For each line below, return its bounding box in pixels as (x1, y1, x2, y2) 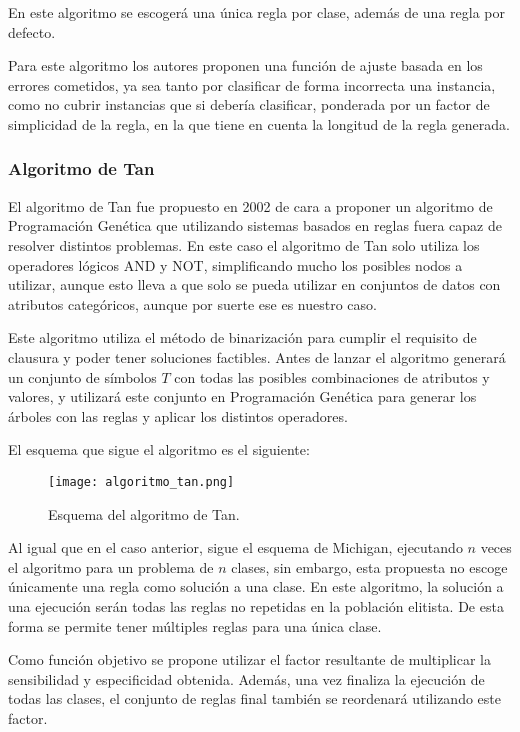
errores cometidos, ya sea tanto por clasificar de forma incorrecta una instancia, (8, 74, 496, 95)
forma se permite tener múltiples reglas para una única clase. (8, 615, 382, 636)
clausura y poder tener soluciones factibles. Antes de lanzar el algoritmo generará (8, 346, 506, 367)
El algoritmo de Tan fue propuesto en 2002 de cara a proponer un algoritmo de (8, 195, 493, 216)
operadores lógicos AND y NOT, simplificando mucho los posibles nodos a (8, 254, 463, 275)
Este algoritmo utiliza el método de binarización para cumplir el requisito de (8, 327, 477, 348)
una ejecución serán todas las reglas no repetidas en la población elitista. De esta (8, 595, 504, 616)
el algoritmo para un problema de (8, 556, 214, 577)
